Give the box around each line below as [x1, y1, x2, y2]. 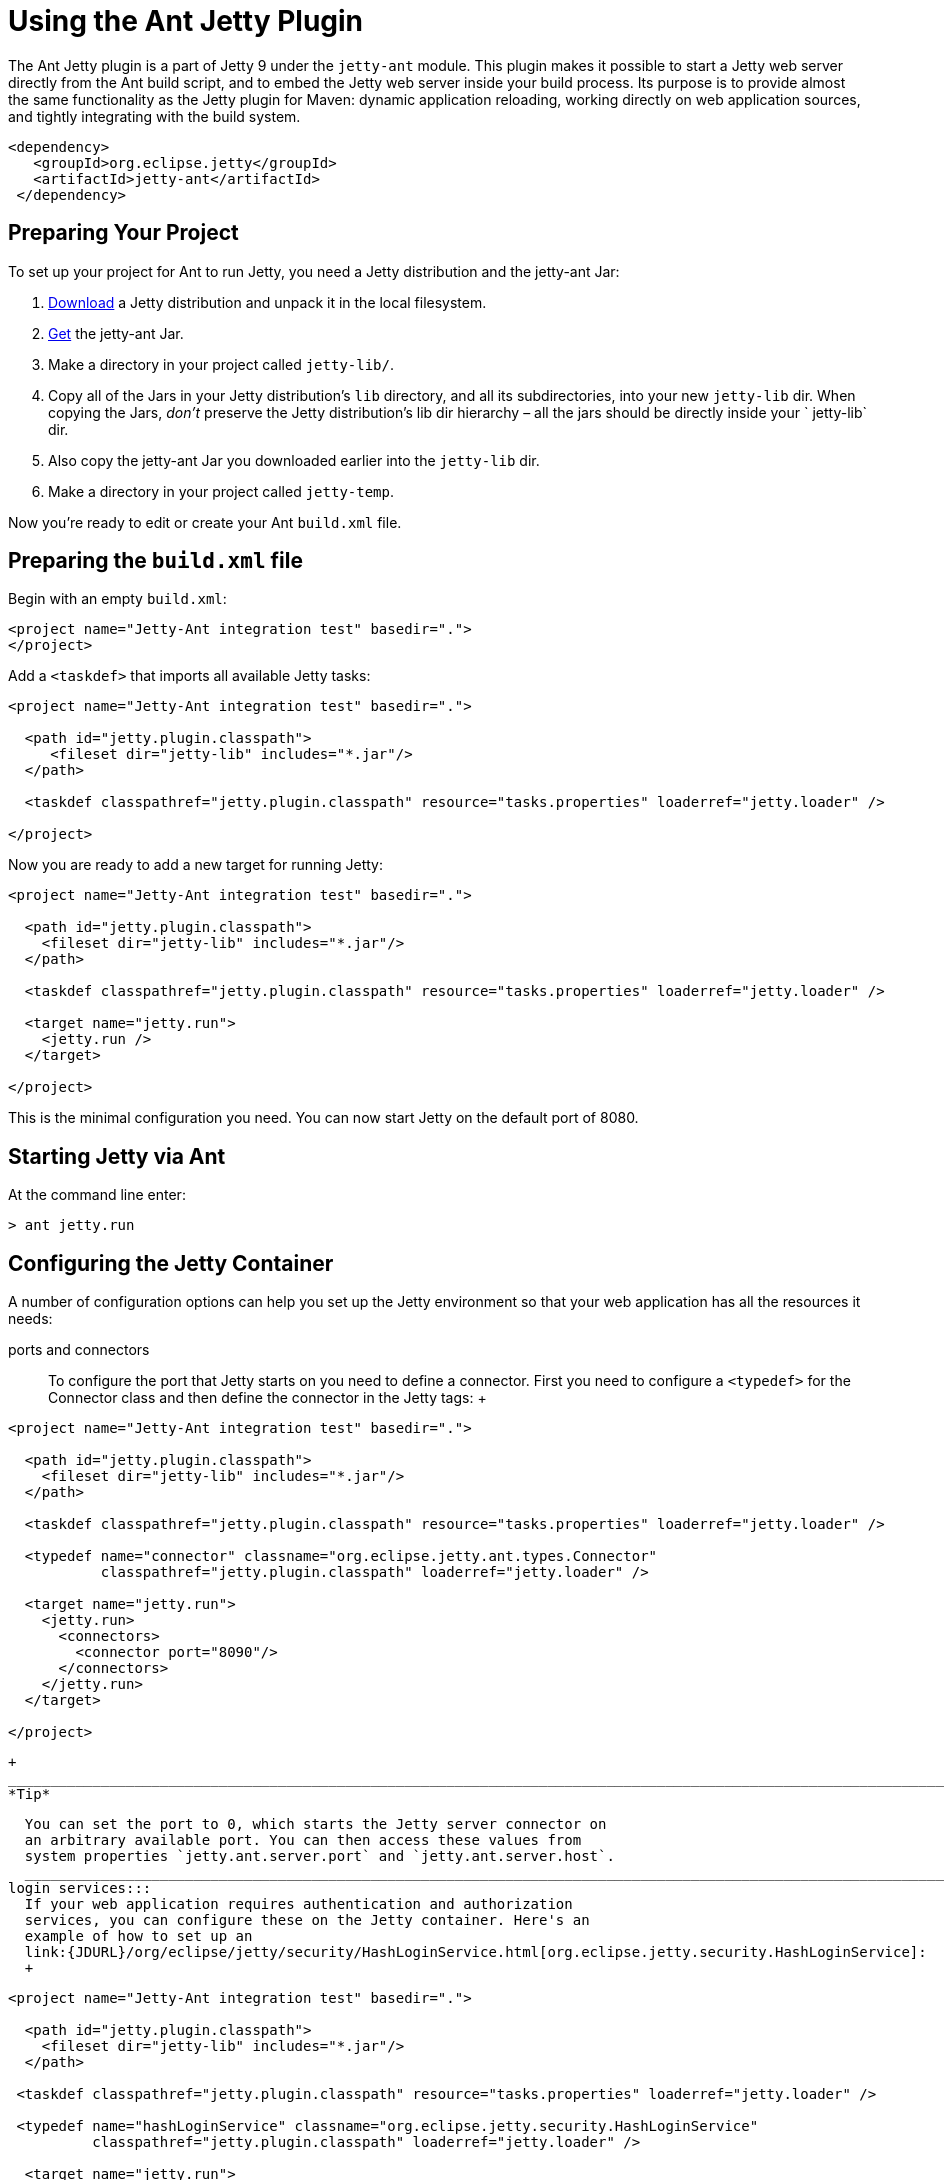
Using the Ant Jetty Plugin [8, 4, 364, 38]
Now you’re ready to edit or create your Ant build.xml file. [8, 513, 402, 531]
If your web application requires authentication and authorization [24, 1896, 573, 1913]
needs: [8, 1310, 53, 1328]
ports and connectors [8, 1341, 150, 1359]
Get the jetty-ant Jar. [48, 324, 184, 342]
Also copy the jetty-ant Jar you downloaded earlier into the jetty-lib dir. [48, 451, 540, 469]
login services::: [8, 1880, 152, 1897]
